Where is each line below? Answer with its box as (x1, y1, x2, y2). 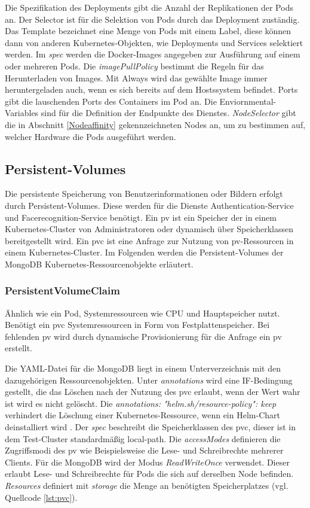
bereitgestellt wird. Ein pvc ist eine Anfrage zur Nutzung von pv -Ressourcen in (5, 234, 294, 247)
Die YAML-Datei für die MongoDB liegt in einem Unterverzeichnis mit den (5, 362, 281, 375)
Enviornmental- (219, 95, 277, 107)
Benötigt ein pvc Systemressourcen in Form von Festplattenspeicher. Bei (5, 318, 270, 331)
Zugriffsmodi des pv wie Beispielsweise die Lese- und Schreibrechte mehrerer (5, 444, 284, 457)
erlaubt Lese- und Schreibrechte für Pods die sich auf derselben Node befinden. (5, 467, 294, 480)
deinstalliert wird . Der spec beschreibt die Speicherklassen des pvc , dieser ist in (5, 421, 296, 433)
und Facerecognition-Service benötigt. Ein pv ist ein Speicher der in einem (5, 211, 277, 223)
